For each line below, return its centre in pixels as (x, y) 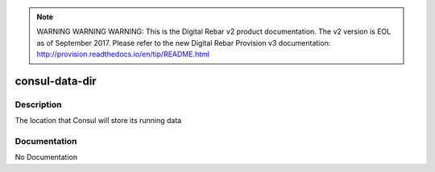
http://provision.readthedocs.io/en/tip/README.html (123, 54)
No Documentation (46, 158)
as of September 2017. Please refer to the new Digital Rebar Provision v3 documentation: (184, 43)
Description (38, 104)
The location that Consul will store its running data (98, 121)
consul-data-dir (56, 81)
